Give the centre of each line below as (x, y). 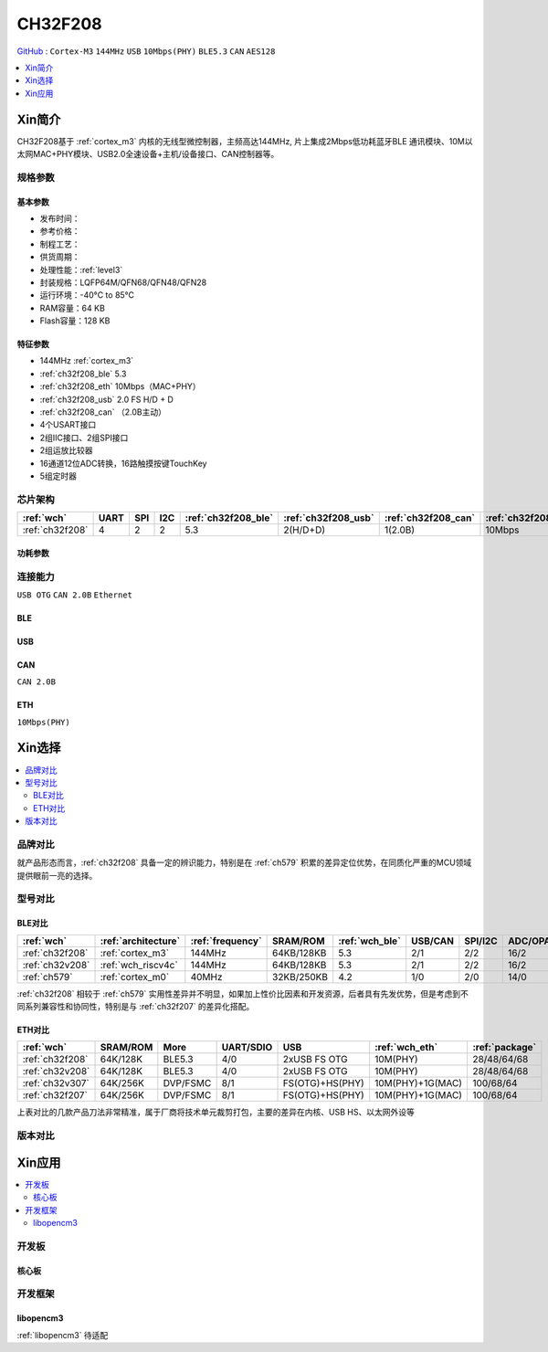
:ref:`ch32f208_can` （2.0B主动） (103, 412)
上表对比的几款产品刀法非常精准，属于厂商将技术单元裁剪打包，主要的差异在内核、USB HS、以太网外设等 (216, 1112)
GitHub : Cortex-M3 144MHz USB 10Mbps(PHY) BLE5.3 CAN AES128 (146, 51)
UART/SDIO (247, 1048)
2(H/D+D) (305, 530)
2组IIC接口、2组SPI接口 (84, 438)
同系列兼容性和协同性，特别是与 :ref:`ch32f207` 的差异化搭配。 (136, 1007)
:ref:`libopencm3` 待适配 (63, 1335)
